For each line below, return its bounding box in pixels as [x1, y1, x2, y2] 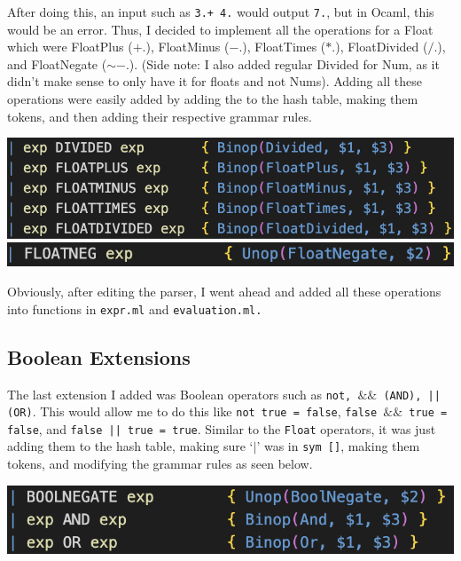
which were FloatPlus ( [7, 37, 133, 56]
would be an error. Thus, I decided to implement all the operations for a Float [7, 20, 434, 38]
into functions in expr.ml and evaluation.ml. [7, 299, 262, 318]
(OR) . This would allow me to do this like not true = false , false [7, 402, 378, 421]
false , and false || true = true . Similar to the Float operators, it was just [7, 419, 436, 438]
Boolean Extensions [7, 343, 191, 370]
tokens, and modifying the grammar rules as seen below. [7, 454, 313, 473]
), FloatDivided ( [335, 37, 428, 56]
